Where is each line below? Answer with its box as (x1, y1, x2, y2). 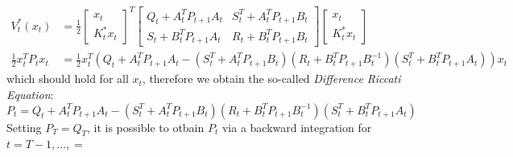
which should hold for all (6, 70, 129, 87)
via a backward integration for (221, 118, 372, 135)
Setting (6, 118, 42, 135)
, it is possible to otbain (87, 118, 205, 135)
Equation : (6, 85, 54, 102)
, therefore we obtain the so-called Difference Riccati (142, 70, 401, 87)
